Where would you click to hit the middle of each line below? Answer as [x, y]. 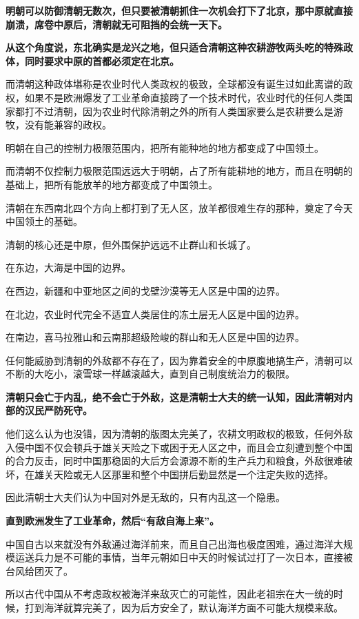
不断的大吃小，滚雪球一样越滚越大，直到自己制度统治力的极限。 [150, 374]
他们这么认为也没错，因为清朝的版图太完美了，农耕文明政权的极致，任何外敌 [179, 434]
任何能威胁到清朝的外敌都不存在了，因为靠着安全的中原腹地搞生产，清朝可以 [179, 360]
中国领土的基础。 [44, 221]
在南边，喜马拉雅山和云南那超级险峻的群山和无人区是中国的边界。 [155, 337]
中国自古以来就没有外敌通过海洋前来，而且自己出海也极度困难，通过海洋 [170, 543]
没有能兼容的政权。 [68, 125]
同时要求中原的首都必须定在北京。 [102, 60]
